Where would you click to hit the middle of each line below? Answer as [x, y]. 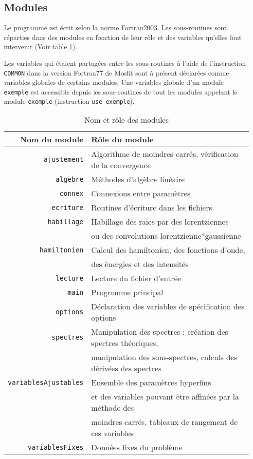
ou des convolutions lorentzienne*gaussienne [166, 236]
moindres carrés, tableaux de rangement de [164, 422]
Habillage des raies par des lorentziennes [160, 222]
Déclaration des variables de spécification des [168, 306]
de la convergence [121, 165]
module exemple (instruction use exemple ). [69, 101]
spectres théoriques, [125, 343]
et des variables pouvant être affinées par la [165, 397]
